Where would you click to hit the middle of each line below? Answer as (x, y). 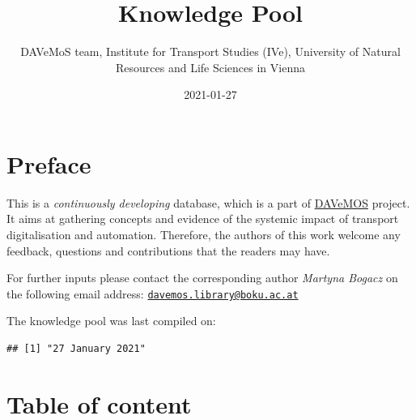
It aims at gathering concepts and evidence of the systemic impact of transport (203, 219)
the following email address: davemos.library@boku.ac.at (153, 293)
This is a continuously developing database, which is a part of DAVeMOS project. (208, 202)
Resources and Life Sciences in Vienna (210, 67)
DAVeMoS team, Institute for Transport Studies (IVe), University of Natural (210, 51)
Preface (49, 163)
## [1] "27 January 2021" (76, 349)
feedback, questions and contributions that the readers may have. (168, 250)
